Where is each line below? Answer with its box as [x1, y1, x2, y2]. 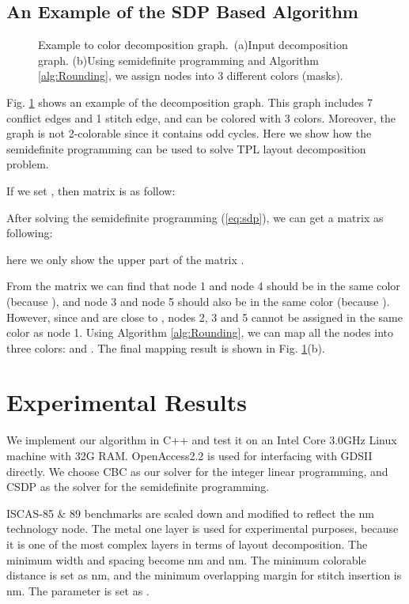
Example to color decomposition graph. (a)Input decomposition [38, 36, 348, 53]
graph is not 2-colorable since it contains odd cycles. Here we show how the [6, 125, 372, 142]
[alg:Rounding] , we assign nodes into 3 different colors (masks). [38, 67, 343, 84]
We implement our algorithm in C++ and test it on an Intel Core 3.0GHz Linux [6, 432, 397, 448]
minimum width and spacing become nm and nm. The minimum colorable [6, 551, 366, 568]
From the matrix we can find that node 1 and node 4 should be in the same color [6, 277, 400, 294]
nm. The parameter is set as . [6, 582, 150, 598]
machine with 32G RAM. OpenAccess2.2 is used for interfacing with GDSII [6, 447, 373, 464]
